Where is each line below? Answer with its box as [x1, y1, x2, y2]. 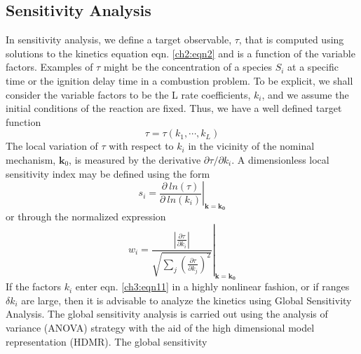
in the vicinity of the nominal [188, 139, 315, 153]
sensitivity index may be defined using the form [6, 166, 210, 180]
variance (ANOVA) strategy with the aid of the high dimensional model [6, 320, 315, 335]
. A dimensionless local [231, 152, 329, 167]
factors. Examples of [6, 59, 93, 74]
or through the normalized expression [6, 209, 166, 224]
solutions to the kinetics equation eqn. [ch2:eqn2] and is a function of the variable [6, 45, 355, 60]
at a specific [287, 59, 339, 74]
